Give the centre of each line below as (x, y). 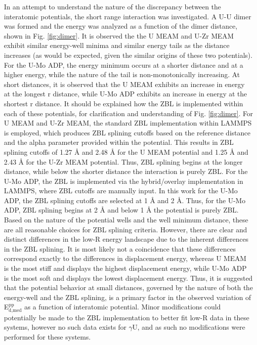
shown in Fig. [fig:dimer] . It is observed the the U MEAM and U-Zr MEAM (119, 35)
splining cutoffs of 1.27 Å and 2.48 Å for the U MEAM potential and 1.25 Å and (126, 151)
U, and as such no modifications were (189, 327)
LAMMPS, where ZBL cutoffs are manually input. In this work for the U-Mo (121, 191)
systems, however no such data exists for (65, 327)
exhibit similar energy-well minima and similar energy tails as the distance (117, 45)
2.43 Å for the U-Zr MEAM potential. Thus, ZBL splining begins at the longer (123, 161)
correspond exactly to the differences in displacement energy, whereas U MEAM (125, 258)
